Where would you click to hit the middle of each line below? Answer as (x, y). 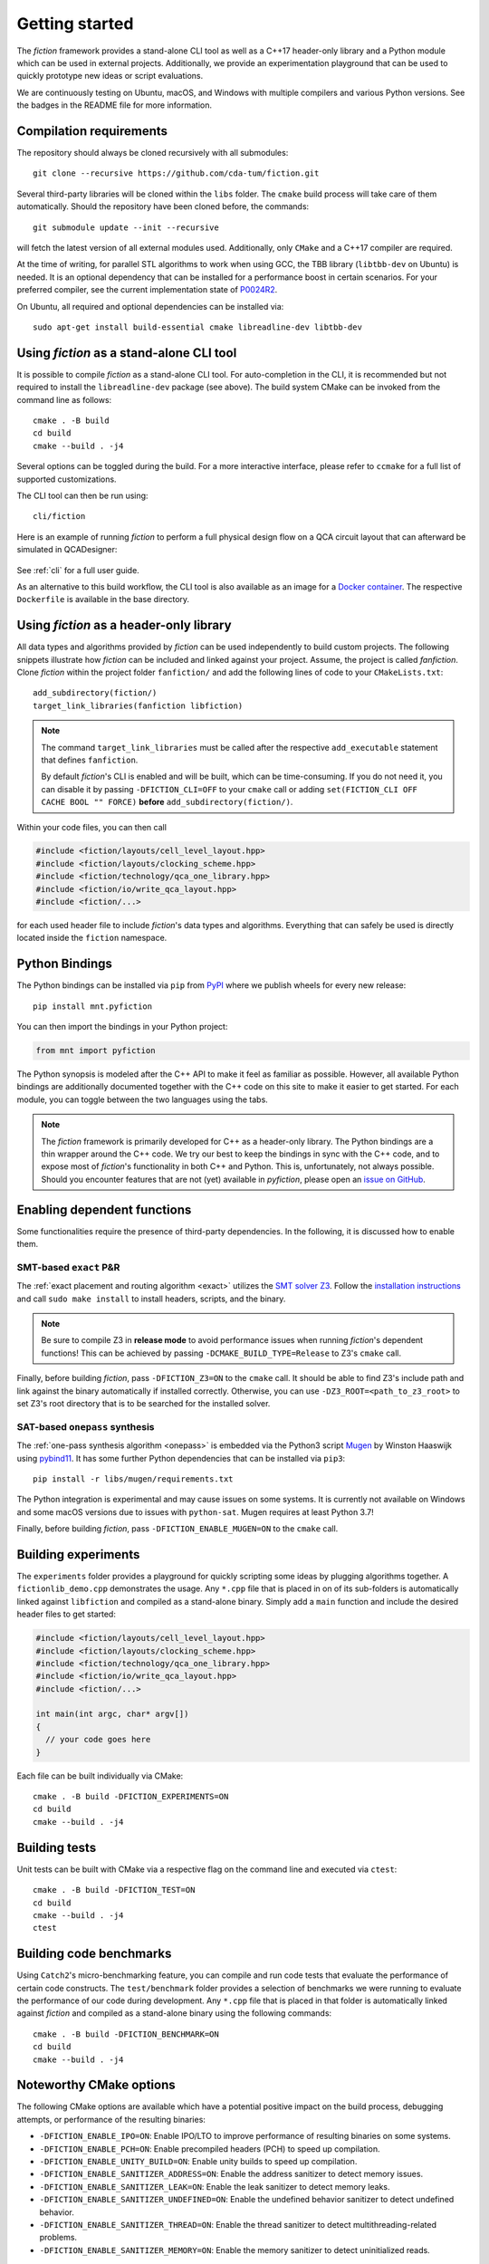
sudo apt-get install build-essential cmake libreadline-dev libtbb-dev (197, 327)
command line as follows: (64, 399)
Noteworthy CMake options (96, 2085)
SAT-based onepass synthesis (86, 1426)
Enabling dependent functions (104, 1209)
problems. (58, 2238)
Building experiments (78, 1554)
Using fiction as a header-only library (124, 625)
